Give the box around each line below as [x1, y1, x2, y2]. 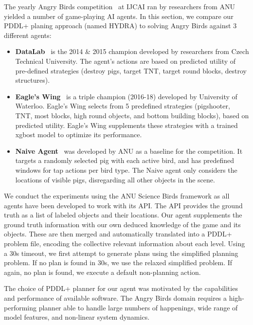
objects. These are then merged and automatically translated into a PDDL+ [4, 229, 232, 239]
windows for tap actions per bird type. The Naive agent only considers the [15, 164, 237, 175]
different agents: [4, 30, 52, 40]
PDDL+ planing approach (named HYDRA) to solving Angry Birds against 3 [4, 20, 237, 31]
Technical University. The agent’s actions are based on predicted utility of [15, 55, 236, 66]
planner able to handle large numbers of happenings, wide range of [38, 302, 238, 312]
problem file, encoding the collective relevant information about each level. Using [4, 238, 245, 249]
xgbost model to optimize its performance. [15, 129, 142, 140]
